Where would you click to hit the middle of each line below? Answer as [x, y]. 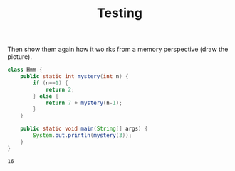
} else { [46, 96]
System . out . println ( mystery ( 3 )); [83, 136]
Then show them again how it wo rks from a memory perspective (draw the [118, 49]
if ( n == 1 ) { [51, 83]
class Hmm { [25, 70]
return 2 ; [60, 89]
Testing [120, 13]
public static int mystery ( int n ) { [75, 77]
